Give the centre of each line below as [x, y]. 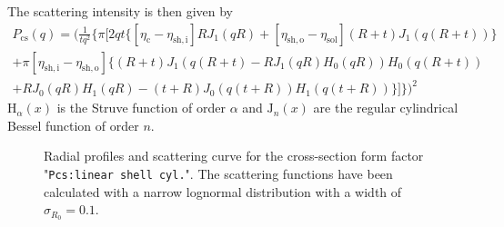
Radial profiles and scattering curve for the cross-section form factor [234, 156]
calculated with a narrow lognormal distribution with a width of [223, 191]
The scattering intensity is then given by [120, 11]
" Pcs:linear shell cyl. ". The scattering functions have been [218, 173]
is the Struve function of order [141, 108]
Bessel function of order [73, 125]
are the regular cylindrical [386, 108]
